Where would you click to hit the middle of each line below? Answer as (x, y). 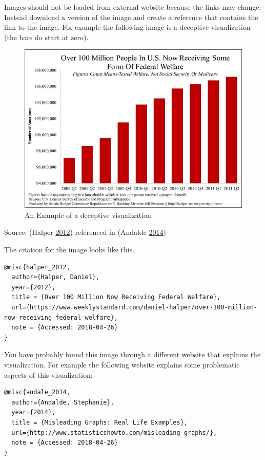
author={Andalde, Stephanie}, (63, 402)
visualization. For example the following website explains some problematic (122, 364)
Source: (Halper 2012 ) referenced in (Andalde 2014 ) (85, 232)
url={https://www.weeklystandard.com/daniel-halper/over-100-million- (134, 308)
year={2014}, (34, 412)
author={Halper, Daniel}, (56, 277)
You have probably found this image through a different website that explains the (132, 354)
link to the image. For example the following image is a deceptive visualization (127, 27)
